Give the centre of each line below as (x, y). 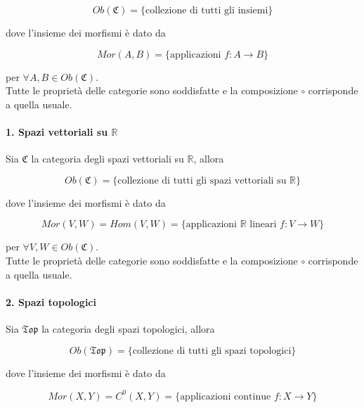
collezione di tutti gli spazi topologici (212, 351)
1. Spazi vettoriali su (57, 131)
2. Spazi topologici (51, 301)
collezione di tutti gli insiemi (207, 11)
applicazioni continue (226, 396)
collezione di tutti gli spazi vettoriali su (202, 180)
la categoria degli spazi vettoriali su (108, 159)
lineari (263, 225)
